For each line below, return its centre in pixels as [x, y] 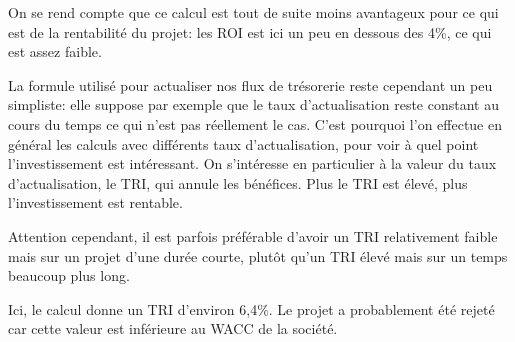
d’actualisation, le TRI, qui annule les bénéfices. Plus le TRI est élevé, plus [238, 182]
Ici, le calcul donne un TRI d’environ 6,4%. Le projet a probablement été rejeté [251, 308]
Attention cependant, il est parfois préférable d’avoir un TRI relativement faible [253, 235]
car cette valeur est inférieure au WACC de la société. [173, 328]
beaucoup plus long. [69, 275]
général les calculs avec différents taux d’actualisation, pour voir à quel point [243, 143]
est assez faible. [55, 51]
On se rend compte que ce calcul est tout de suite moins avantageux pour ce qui [253, 12]
